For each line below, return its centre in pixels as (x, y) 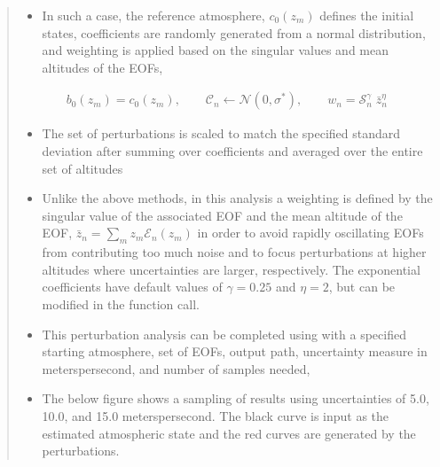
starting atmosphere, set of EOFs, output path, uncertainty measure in (235, 351)
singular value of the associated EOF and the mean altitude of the (222, 215)
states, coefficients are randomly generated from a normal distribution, (234, 32)
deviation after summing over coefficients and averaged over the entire (232, 151)
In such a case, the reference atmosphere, (153, 15)
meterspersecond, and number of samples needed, (176, 368)
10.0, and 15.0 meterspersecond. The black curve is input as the (216, 415)
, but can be (362, 287)
